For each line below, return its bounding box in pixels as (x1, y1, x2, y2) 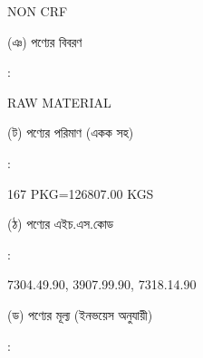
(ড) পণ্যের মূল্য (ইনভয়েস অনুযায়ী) (7, 305, 153, 324)
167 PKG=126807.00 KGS (7, 184, 154, 203)
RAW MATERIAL (7, 92, 111, 111)
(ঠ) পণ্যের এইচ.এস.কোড (7, 214, 114, 233)
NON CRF (7, 2, 68, 20)
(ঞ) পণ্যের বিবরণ (7, 32, 82, 51)
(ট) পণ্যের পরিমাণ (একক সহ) (7, 123, 134, 142)
